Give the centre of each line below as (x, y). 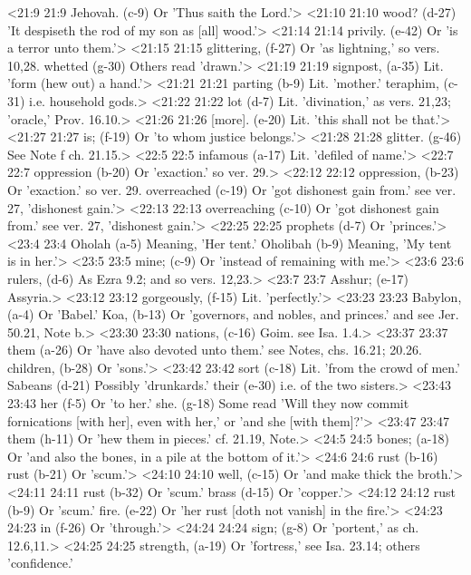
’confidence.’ (40, 563)
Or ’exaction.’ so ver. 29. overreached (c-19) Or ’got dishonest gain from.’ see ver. (232, 189)
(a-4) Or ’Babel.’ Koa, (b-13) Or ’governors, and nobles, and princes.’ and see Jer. (233, 314)
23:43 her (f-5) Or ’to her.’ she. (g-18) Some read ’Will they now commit (208, 403)
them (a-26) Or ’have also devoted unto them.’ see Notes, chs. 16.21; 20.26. (215, 350)
